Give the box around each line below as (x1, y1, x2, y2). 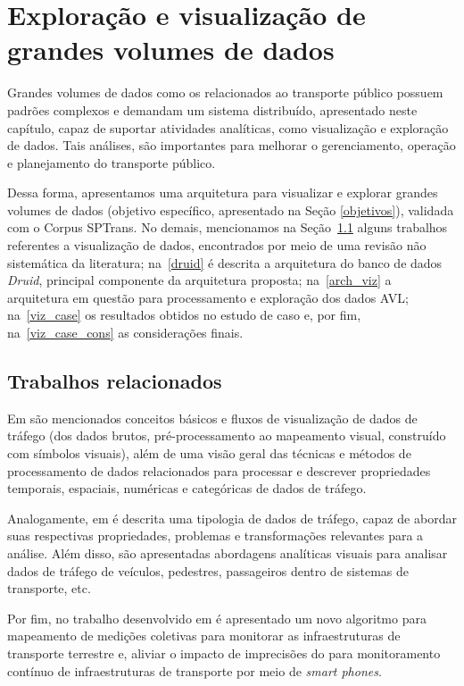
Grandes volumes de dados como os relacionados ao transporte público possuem (7, 83, 443, 102)
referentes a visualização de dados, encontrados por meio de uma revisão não (7, 236, 427, 255)
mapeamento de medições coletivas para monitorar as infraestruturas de (7, 626, 401, 645)
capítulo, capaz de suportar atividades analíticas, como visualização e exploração (7, 118, 449, 137)
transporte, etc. (7, 579, 91, 598)
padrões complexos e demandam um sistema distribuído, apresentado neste (7, 100, 418, 119)
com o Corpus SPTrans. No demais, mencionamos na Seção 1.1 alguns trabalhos (7, 218, 448, 237)
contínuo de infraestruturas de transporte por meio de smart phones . (7, 661, 382, 680)
